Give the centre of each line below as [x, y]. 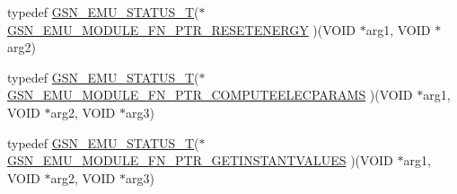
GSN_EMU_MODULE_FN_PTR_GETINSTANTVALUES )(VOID [200, 160]
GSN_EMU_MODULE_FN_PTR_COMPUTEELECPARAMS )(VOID [210, 95]
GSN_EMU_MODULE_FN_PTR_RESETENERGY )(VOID [181, 29]
